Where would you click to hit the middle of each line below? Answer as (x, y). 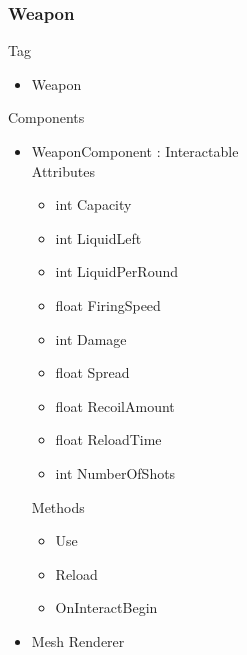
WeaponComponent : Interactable (135, 151)
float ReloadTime (108, 439)
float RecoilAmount (115, 405)
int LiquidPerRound (116, 271)
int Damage (91, 338)
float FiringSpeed (108, 304)
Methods (58, 506)
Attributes (63, 170)
